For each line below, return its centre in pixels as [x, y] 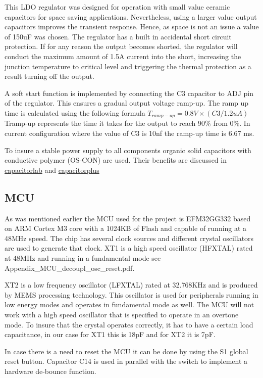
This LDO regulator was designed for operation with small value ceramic [117, 7]
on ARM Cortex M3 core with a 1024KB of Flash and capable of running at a [126, 228]
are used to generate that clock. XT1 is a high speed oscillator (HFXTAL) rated [129, 248]
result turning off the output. [49, 76]
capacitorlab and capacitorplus [52, 170]
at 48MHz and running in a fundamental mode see [83, 257]
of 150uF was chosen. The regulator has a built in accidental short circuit [118, 36]
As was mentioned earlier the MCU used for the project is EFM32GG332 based [128, 218]
